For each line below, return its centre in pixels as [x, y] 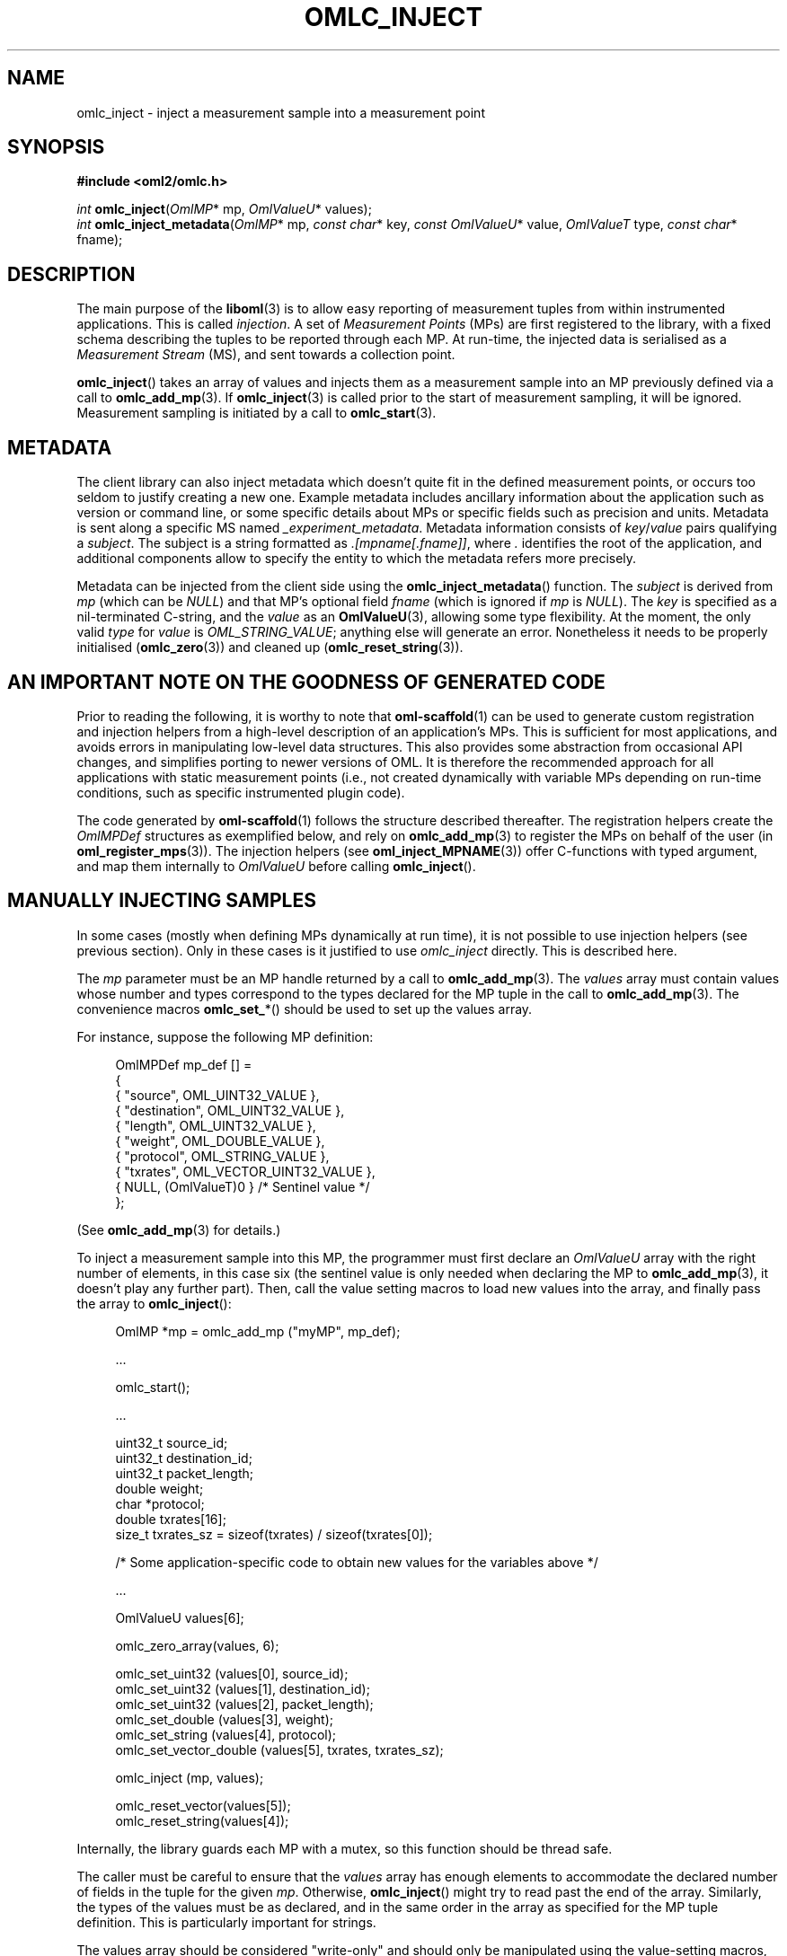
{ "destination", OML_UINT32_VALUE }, [230, 1110]
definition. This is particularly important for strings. [226, 1922]
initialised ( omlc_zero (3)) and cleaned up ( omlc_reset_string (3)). [270, 648]
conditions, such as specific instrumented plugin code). [241, 792]
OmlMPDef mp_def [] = [184, 1064]
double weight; [159, 1488]
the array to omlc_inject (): [154, 1303]
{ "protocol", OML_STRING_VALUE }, [222, 1156]
